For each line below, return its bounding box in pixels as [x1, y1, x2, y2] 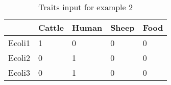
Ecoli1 [8, 37, 30, 49]
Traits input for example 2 [38, 1, 133, 13]
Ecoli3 [8, 67, 30, 78]
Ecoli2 [8, 52, 30, 63]
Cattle [38, 22, 64, 33]
